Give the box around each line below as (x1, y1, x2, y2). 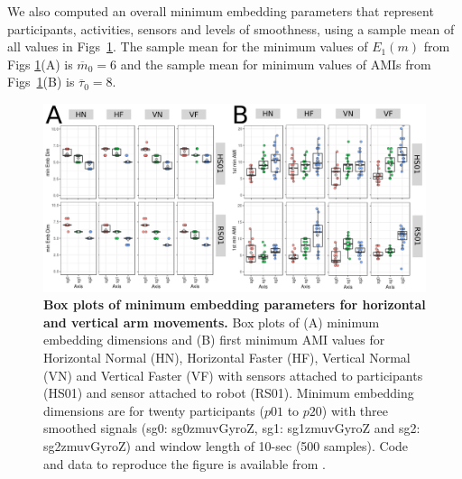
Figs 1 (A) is (7, 54, 73, 73)
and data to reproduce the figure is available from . (43, 454, 326, 473)
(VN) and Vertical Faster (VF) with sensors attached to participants (43, 365, 423, 384)
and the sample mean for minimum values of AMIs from (120, 54, 431, 73)
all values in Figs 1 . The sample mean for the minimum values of (7, 37, 368, 56)
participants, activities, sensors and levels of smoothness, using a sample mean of (7, 19, 455, 38)
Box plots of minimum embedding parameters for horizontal (43, 295, 426, 314)
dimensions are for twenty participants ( (43, 401, 264, 419)
